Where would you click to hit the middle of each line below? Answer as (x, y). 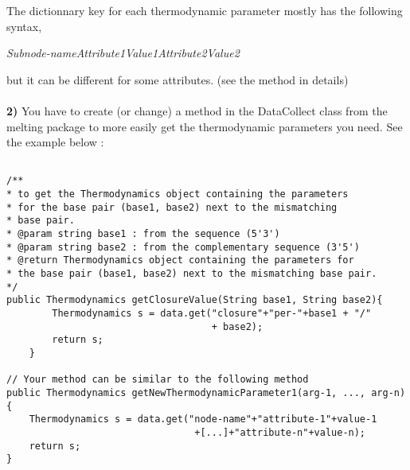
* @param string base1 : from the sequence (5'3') (143, 234)
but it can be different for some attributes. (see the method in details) (178, 79)
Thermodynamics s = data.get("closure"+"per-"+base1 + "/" (212, 313)
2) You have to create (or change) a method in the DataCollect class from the (197, 110)
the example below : (55, 142)
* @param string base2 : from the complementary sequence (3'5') (183, 247)
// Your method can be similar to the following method (158, 380)
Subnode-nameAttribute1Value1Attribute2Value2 (123, 53)
